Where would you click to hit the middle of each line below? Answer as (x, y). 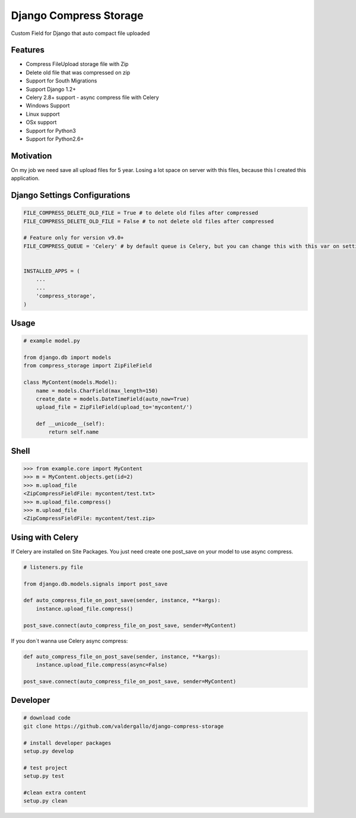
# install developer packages (67, 743)
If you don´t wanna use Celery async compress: (69, 641)
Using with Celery (45, 537)
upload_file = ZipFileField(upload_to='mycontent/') (114, 407)
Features (28, 50)
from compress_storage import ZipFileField (88, 366)
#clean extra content (55, 792)
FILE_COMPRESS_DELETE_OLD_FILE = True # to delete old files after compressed (141, 213)
